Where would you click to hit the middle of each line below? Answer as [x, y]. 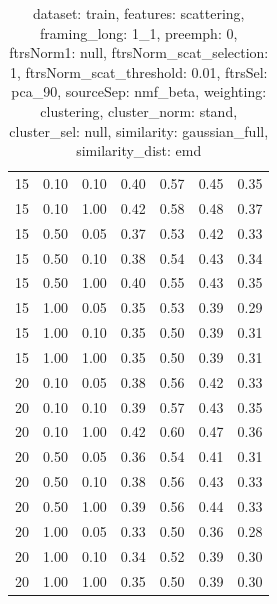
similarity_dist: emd [139, 150]
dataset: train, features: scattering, [138, 13]
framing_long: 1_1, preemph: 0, [139, 32]
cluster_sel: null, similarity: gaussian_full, [139, 130]
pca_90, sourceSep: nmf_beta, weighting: [139, 91]
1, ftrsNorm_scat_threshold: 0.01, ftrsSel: [138, 71]
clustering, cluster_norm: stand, [139, 110]
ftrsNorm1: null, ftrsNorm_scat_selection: [139, 52]
